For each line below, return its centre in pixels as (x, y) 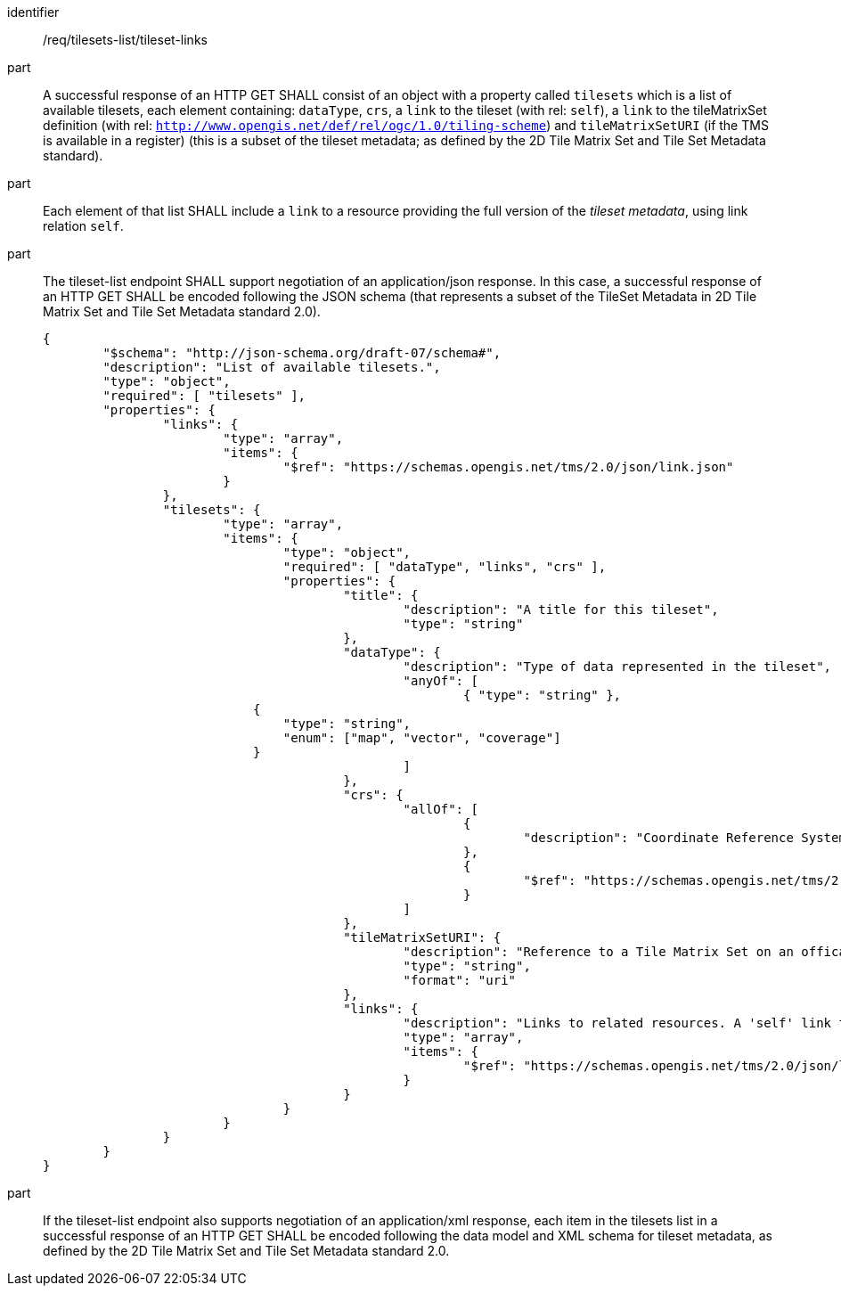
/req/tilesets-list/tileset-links (125, 40)
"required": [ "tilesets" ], (204, 396)
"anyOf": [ (441, 681)
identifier (33, 12)
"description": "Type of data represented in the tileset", (617, 667)
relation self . (83, 226)
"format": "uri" (460, 980)
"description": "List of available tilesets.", (272, 367)
